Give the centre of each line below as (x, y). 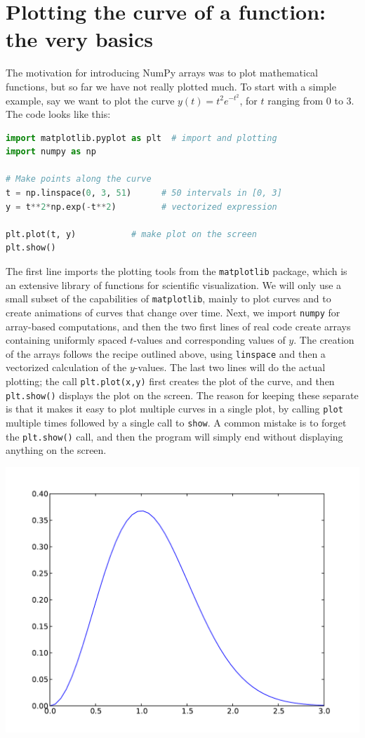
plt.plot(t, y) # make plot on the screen (131, 234)
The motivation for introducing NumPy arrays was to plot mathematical (162, 73)
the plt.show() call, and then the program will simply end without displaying (174, 436)
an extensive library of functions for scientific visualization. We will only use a (174, 284)
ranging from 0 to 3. (311, 100)
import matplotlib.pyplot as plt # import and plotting (141, 138)
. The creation (324, 340)
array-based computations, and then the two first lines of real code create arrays (178, 326)
